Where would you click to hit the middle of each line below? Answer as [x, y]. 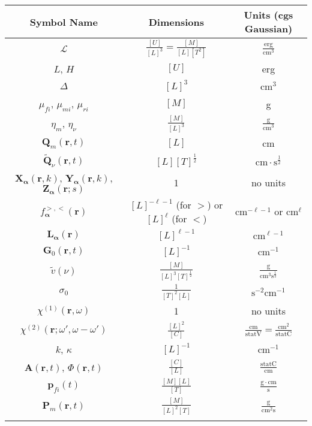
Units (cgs [268, 15]
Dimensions [176, 22]
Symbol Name [64, 22]
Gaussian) [268, 28]
